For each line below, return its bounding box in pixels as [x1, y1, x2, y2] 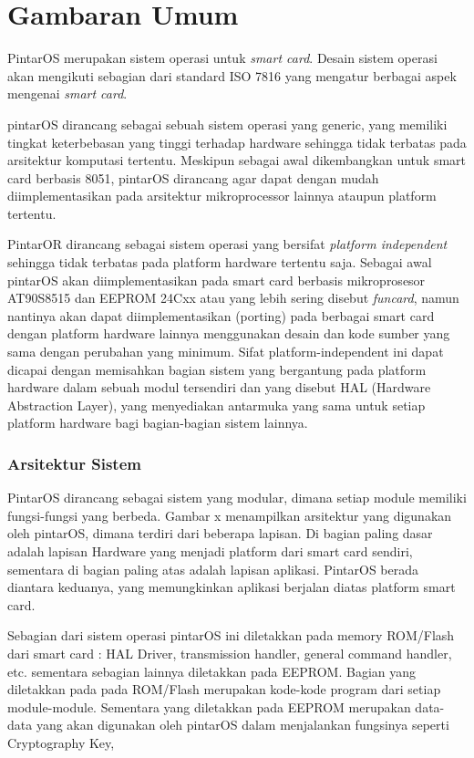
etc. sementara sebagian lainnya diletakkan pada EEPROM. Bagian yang [7, 661, 417, 680]
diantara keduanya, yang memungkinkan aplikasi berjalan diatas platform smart [7, 577, 456, 597]
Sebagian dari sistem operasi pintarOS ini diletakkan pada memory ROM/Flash [7, 626, 455, 645]
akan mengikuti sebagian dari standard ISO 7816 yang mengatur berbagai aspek [7, 66, 457, 85]
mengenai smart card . [7, 84, 128, 103]
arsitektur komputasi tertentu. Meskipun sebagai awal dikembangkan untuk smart [7, 151, 467, 170]
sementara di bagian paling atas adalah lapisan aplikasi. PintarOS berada [7, 559, 419, 578]
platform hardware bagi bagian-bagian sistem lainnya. [7, 413, 308, 432]
